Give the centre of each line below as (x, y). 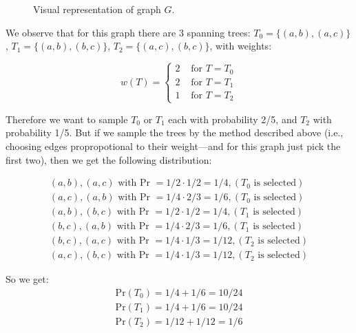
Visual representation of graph (97, 9)
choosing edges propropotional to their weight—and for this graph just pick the (173, 146)
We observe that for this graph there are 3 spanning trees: (128, 32)
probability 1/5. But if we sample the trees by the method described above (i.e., (175, 132)
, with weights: (241, 46)
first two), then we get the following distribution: (109, 159)
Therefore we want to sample (67, 119)
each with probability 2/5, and (233, 119)
